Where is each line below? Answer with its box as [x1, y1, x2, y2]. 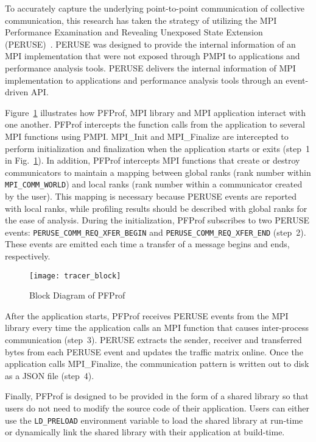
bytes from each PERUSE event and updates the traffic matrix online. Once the [5, 345, 303, 358]
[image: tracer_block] [29, 271, 121, 280]
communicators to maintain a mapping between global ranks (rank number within [5, 165, 311, 178]
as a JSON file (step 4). [5, 369, 94, 382]
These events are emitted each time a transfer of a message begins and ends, [5, 237, 290, 250]
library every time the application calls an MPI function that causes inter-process [5, 321, 309, 334]
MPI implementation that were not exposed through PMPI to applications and [5, 49, 300, 62]
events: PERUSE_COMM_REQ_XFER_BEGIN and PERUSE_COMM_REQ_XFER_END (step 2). [5, 225, 306, 238]
